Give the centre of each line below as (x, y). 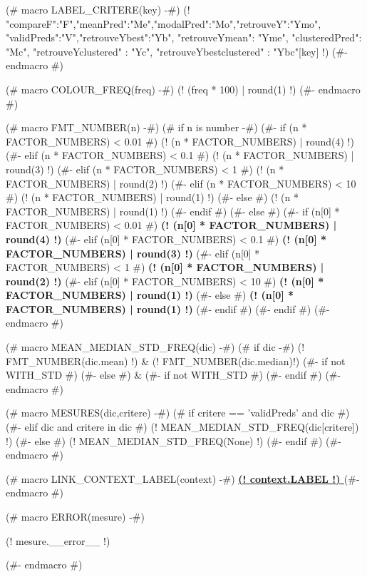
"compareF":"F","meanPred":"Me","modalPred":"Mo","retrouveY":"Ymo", (164, 23)
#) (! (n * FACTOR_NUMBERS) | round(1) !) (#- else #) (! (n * (152, 197)
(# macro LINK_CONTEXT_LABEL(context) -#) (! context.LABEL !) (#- (183, 478)
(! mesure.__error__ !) (58, 540)
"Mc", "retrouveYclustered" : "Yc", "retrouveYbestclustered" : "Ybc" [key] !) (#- (177, 51)
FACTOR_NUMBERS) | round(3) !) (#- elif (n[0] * (133, 253)
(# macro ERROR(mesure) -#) (75, 516)
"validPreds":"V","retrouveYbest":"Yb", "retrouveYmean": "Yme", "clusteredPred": (184, 37)
